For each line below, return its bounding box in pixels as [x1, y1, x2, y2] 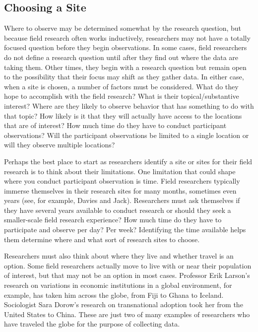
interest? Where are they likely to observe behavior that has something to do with [4, 100, 254, 111]
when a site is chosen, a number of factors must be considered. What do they [4, 81, 239, 91]
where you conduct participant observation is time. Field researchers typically [4, 176, 240, 186]
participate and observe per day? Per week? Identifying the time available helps [4, 224, 246, 235]
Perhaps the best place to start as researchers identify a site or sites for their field [4, 156, 253, 166]
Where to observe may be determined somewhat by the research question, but [4, 23, 242, 33]
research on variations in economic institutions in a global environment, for [4, 280, 232, 290]
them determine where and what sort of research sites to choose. [4, 234, 200, 244]
